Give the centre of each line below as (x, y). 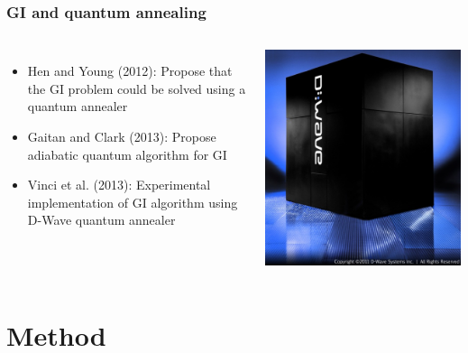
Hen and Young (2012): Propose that (130, 71)
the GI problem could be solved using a (137, 88)
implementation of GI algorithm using (133, 202)
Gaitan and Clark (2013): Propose (122, 136)
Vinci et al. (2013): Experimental (119, 185)
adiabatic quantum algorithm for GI (127, 154)
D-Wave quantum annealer (101, 220)
